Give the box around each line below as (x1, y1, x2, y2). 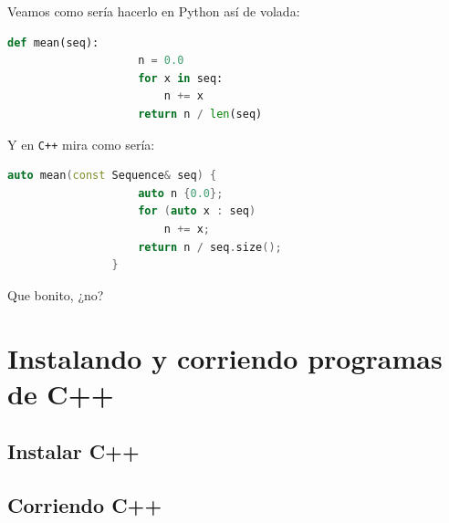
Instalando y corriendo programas (7, 339, 443, 376)
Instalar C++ (7, 437, 140, 465)
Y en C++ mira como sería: (7, 134, 155, 153)
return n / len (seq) (138, 107, 263, 120)
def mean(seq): (7, 36, 99, 49)
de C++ (7, 374, 114, 412)
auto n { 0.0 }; (138, 186, 224, 200)
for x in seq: (138, 71, 224, 85)
